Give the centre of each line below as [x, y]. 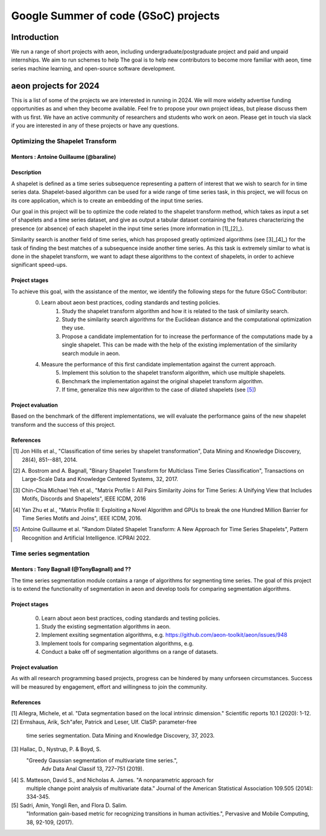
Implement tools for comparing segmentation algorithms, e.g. [117, 643]
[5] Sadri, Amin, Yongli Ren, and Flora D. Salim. [69, 805]
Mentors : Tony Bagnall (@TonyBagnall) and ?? [71, 569]
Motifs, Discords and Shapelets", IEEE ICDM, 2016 [84, 499]
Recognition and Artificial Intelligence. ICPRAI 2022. [86, 538]
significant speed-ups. [39, 265]
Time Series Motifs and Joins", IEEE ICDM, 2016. [82, 518]
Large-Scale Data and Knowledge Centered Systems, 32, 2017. [100, 479]
